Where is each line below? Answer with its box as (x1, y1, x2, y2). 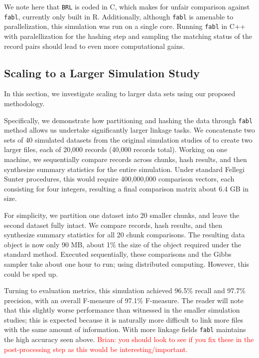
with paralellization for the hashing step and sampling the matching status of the (4, 30, 252, 41)
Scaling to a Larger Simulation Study (4, 65, 200, 80)
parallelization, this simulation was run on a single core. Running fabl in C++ (4, 21, 246, 31)
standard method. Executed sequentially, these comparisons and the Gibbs (4, 249, 232, 259)
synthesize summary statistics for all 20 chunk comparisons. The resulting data (4, 229, 245, 240)
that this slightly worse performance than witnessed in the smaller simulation (4, 305, 240, 315)
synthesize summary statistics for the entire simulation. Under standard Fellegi (4, 164, 245, 174)
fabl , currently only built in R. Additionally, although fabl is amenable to (4, 11, 234, 21)
